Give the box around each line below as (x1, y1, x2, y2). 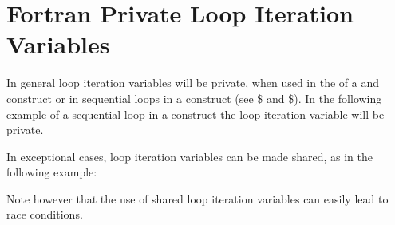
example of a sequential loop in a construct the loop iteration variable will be (6, 105, 385, 122)
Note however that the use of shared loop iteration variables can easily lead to (6, 190, 389, 207)
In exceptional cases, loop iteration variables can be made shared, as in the (6, 148, 373, 164)
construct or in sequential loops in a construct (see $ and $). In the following (6, 89, 382, 106)
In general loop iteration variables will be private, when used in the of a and (6, 74, 379, 91)
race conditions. (6, 206, 83, 223)
